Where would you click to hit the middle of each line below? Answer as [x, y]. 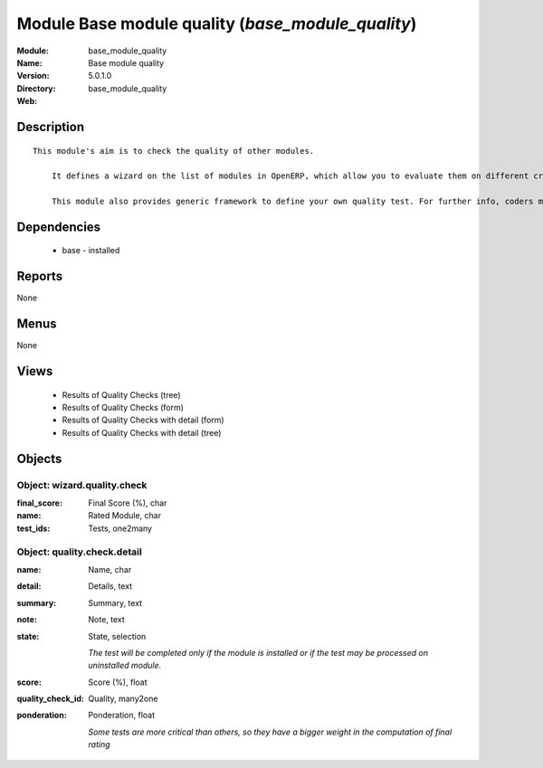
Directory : [36, 88]
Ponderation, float [122, 716]
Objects [39, 458]
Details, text [110, 586]
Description [51, 127]
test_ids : [33, 528]
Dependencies [59, 227]
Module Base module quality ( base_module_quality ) [217, 24]
